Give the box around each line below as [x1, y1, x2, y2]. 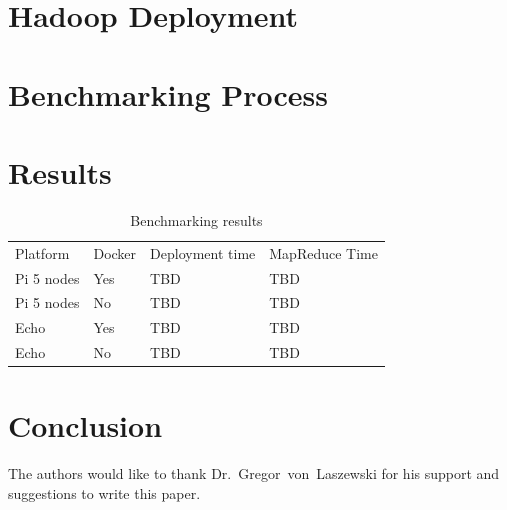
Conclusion [8, 405, 163, 446]
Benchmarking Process [8, 73, 329, 114]
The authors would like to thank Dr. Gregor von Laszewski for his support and [8, 463, 500, 484]
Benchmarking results [130, 209, 263, 230]
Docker [93, 242, 137, 263]
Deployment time [150, 242, 256, 263]
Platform [15, 242, 70, 263]
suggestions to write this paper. [8, 482, 201, 503]
